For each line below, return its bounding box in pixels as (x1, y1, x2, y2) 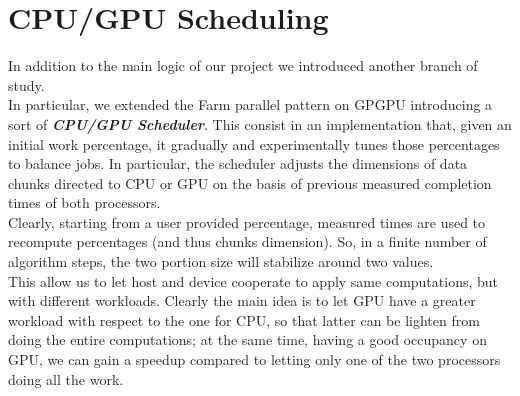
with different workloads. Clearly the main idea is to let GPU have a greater (8, 290, 476, 311)
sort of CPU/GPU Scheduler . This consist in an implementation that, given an (8, 113, 512, 134)
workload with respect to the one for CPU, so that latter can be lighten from (8, 309, 480, 330)
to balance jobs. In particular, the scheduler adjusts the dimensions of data (8, 153, 468, 174)
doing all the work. (8, 368, 124, 389)
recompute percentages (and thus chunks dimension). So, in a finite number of (8, 231, 487, 252)
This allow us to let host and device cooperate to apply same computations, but (8, 270, 499, 291)
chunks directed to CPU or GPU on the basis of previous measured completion (8, 172, 492, 193)
